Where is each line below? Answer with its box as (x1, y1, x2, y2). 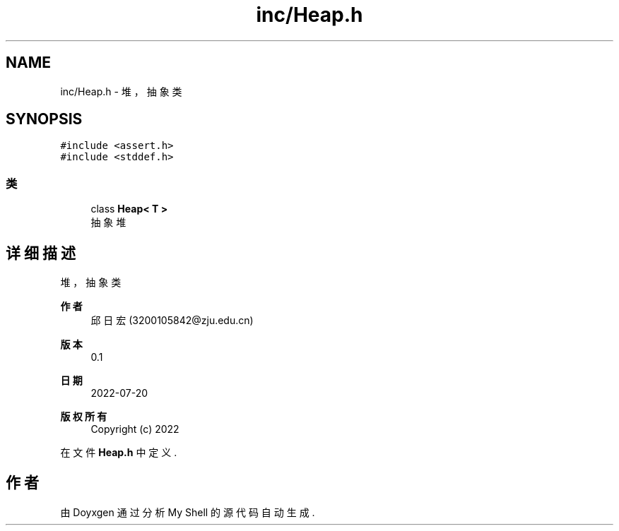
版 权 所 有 (60, 410, 107, 423)
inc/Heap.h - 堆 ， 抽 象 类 (60, 85, 182, 97)
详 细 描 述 (6, 244, 76, 262)
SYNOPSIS (6, 110, 83, 129)
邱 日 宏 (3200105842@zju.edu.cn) (90, 314, 254, 327)
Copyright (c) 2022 (90, 423, 179, 436)
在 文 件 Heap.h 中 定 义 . (60, 446, 177, 459)
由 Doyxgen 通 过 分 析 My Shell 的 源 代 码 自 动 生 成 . (60, 506, 315, 518)
